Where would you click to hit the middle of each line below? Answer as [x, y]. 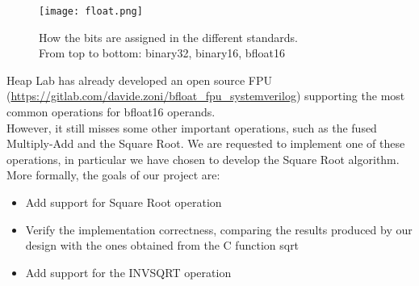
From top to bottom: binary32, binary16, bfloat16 [162, 53]
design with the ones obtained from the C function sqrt [162, 245]
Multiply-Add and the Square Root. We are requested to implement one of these [206, 143]
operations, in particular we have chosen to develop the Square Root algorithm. [203, 159]
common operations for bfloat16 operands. [111, 112]
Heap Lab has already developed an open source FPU [140, 80]
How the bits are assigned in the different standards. [168, 37]
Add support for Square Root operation [124, 202]
